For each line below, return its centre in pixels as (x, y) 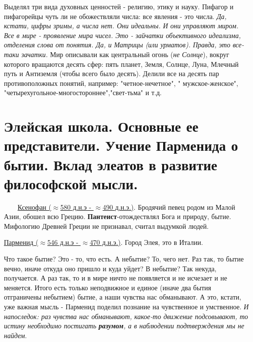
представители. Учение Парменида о (121, 145)
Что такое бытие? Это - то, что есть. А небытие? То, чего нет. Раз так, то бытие (124, 259)
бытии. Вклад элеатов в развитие (111, 164)
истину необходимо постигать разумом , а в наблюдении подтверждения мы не (124, 326)
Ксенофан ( (34, 207)
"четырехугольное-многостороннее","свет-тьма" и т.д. (83, 92)
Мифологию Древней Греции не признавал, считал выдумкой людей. (106, 226)
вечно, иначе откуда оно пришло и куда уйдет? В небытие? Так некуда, (110, 268)
